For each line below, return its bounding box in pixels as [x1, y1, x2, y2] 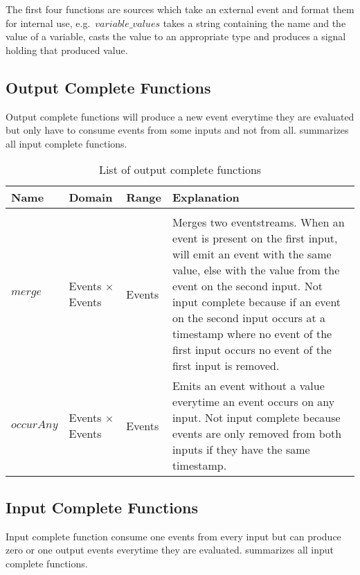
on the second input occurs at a [172, 310, 325, 326]
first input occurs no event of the [172, 342, 332, 358]
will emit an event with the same [172, 246, 332, 263]
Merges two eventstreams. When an [172, 214, 345, 231]
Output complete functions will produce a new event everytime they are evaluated [6, 109, 354, 123]
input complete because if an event [172, 294, 341, 310]
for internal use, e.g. [6, 15, 91, 30]
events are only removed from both [172, 425, 342, 442]
